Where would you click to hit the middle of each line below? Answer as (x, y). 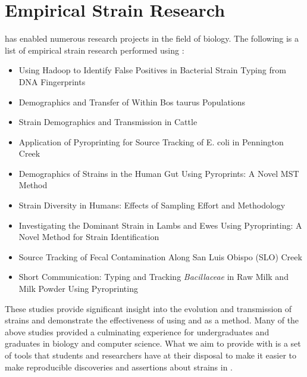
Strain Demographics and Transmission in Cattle (108, 122)
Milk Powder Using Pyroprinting (78, 289)
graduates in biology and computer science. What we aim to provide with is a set (153, 343)
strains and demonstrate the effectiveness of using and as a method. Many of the (152, 320)
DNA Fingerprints (52, 81)
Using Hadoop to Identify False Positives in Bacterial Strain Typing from (152, 70)
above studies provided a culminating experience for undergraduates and (137, 331)
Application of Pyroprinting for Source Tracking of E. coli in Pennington (151, 141)
